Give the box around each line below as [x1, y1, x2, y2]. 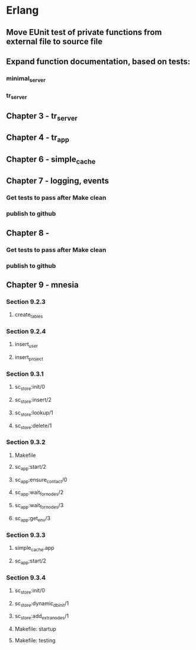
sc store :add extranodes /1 [14, 613, 69, 621]
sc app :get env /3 [14, 514, 51, 523]
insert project [14, 354, 43, 362]
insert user [14, 341, 38, 350]
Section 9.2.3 [6, 297, 46, 306]
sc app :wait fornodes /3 [14, 502, 64, 510]
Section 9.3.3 [6, 531, 46, 539]
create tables [14, 311, 43, 320]
